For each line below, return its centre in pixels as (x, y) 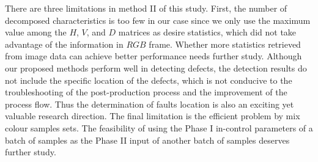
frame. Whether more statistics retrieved (225, 44)
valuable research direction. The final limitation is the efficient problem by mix (153, 116)
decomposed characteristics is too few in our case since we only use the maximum (158, 20)
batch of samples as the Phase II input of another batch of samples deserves (147, 140)
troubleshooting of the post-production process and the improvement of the (146, 92)
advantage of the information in (64, 44)
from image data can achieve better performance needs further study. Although (153, 56)
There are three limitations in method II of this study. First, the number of (146, 8)
